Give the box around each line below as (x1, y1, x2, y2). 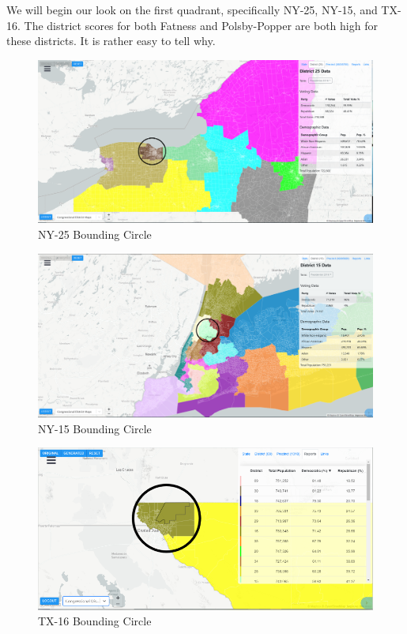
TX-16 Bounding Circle (38, 613, 152, 629)
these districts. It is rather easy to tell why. (6, 32, 216, 49)
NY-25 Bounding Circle (38, 225, 152, 242)
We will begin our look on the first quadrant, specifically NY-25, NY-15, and (6, 2, 378, 17)
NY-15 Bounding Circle (38, 420, 152, 436)
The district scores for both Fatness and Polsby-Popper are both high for (24, 17, 378, 33)
